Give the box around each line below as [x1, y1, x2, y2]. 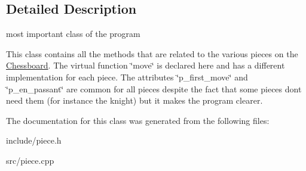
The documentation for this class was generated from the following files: [6, 114, 270, 126]
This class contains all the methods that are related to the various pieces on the [6, 47, 298, 60]
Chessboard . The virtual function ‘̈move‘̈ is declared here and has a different [6, 59, 285, 71]
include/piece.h [6, 134, 62, 147]
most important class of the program [6, 27, 140, 40]
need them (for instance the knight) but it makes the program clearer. [6, 94, 263, 107]
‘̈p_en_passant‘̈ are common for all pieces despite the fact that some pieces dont [6, 82, 302, 95]
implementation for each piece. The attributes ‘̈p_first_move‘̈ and [6, 70, 248, 83]
